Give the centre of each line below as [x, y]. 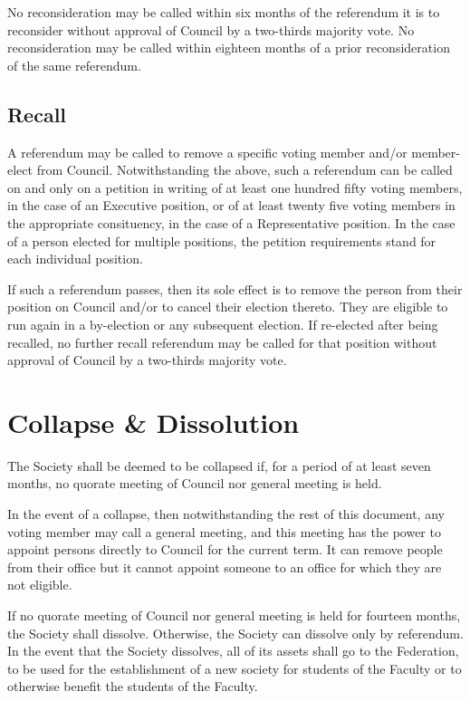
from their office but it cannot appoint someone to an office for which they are [225, 567]
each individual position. [75, 259]
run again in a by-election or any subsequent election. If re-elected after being [223, 324]
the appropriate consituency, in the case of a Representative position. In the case [231, 222]
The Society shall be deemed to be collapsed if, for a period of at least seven [219, 465]
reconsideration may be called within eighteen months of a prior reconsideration [229, 48]
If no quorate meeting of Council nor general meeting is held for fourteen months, [234, 615]
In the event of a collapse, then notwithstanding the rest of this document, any [226, 514]
